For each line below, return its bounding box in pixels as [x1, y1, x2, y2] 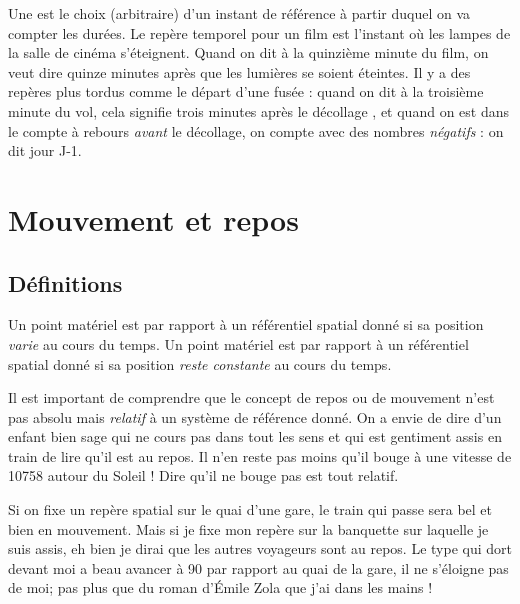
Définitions [8, 267, 123, 298]
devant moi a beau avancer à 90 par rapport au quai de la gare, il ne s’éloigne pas [8, 557, 509, 578]
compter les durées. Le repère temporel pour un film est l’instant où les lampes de [8, 22, 511, 43]
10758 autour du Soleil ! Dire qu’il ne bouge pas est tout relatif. [8, 465, 399, 486]
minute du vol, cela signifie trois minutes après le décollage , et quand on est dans [8, 100, 510, 121]
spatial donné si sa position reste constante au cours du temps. [8, 353, 392, 374]
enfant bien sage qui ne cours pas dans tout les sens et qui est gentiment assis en [8, 426, 502, 447]
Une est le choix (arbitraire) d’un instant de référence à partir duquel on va [8, 3, 471, 23]
